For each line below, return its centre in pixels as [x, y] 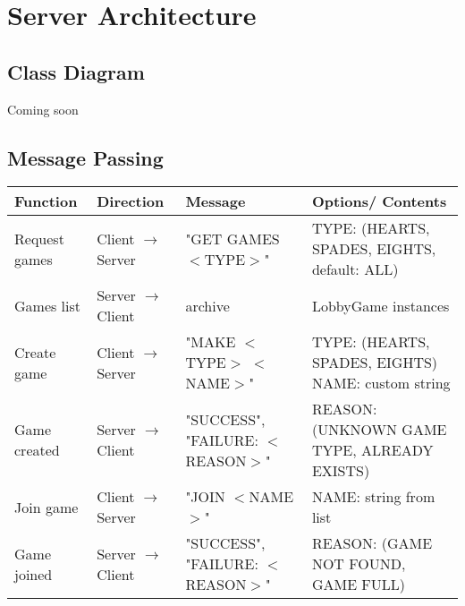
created [37, 450]
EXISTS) [341, 471]
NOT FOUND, [359, 564]
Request [39, 238]
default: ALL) [355, 269]
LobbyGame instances [380, 305]
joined [34, 574]
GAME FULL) [359, 585]
